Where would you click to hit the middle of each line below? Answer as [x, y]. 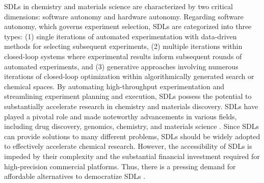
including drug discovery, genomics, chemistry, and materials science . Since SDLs [131, 126]
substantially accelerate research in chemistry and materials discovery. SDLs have [131, 106]
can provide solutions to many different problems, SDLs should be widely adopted [132, 136]
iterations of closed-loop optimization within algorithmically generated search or [129, 76]
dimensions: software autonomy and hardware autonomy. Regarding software [124, 16]
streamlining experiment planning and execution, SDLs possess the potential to [128, 96]
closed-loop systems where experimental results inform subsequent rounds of [123, 56]
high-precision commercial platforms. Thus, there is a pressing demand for [120, 166]
